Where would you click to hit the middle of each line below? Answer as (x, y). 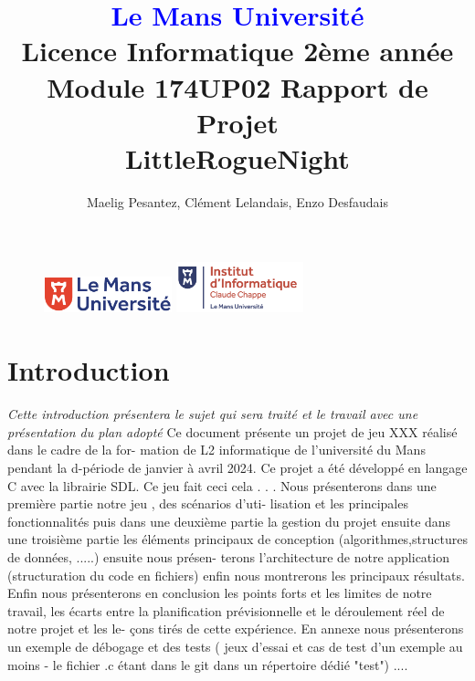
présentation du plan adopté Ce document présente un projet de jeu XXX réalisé (232, 431)
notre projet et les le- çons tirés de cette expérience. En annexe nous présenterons (236, 629)
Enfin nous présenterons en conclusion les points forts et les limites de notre (220, 593)
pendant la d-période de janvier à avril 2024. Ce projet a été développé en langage (237, 467)
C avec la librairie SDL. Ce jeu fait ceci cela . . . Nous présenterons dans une (222, 485)
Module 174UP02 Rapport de (237, 86)
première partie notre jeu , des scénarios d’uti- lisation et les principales (208, 503)
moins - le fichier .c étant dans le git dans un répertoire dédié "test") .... (208, 664)
